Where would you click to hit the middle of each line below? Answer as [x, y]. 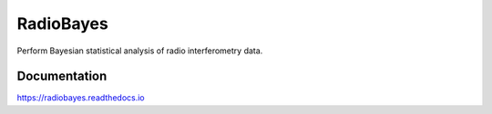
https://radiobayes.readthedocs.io [81, 98]
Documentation [62, 76]
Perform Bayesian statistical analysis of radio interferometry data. [140, 51]
